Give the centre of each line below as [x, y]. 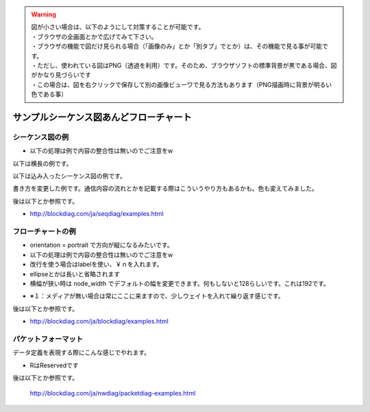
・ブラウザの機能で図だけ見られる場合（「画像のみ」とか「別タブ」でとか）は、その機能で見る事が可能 [176, 46]
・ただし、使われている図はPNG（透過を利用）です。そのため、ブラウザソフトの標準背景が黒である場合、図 [184, 65]
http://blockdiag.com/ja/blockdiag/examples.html [99, 322]
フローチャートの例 [45, 231]
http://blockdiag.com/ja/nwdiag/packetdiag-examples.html [113, 393]
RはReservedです [54, 365]
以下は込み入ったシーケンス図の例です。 [69, 176]
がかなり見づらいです [61, 75]
